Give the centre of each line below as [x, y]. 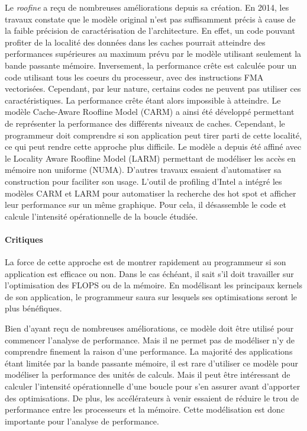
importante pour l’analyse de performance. [82, 421]
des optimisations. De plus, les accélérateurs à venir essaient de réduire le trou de [152, 398]
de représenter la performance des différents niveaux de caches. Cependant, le [145, 123]
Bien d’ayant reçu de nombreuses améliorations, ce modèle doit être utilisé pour [149, 328]
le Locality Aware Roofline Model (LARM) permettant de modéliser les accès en [150, 158]
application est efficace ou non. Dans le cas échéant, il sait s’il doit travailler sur [149, 273]
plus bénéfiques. [33, 308]
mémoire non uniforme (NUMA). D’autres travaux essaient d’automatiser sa [143, 170]
